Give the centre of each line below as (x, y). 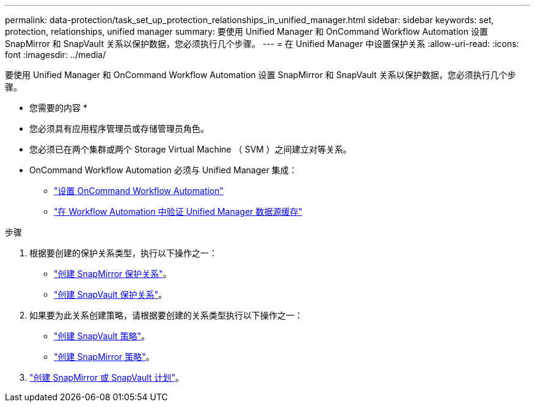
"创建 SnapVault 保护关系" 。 (111, 294)
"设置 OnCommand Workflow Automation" (139, 191)
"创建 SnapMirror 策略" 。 (104, 357)
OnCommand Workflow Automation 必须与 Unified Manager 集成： (163, 170)
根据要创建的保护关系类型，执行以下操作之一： (123, 253)
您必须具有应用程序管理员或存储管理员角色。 (119, 128)
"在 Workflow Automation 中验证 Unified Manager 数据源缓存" (178, 211)
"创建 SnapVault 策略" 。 (102, 336)
